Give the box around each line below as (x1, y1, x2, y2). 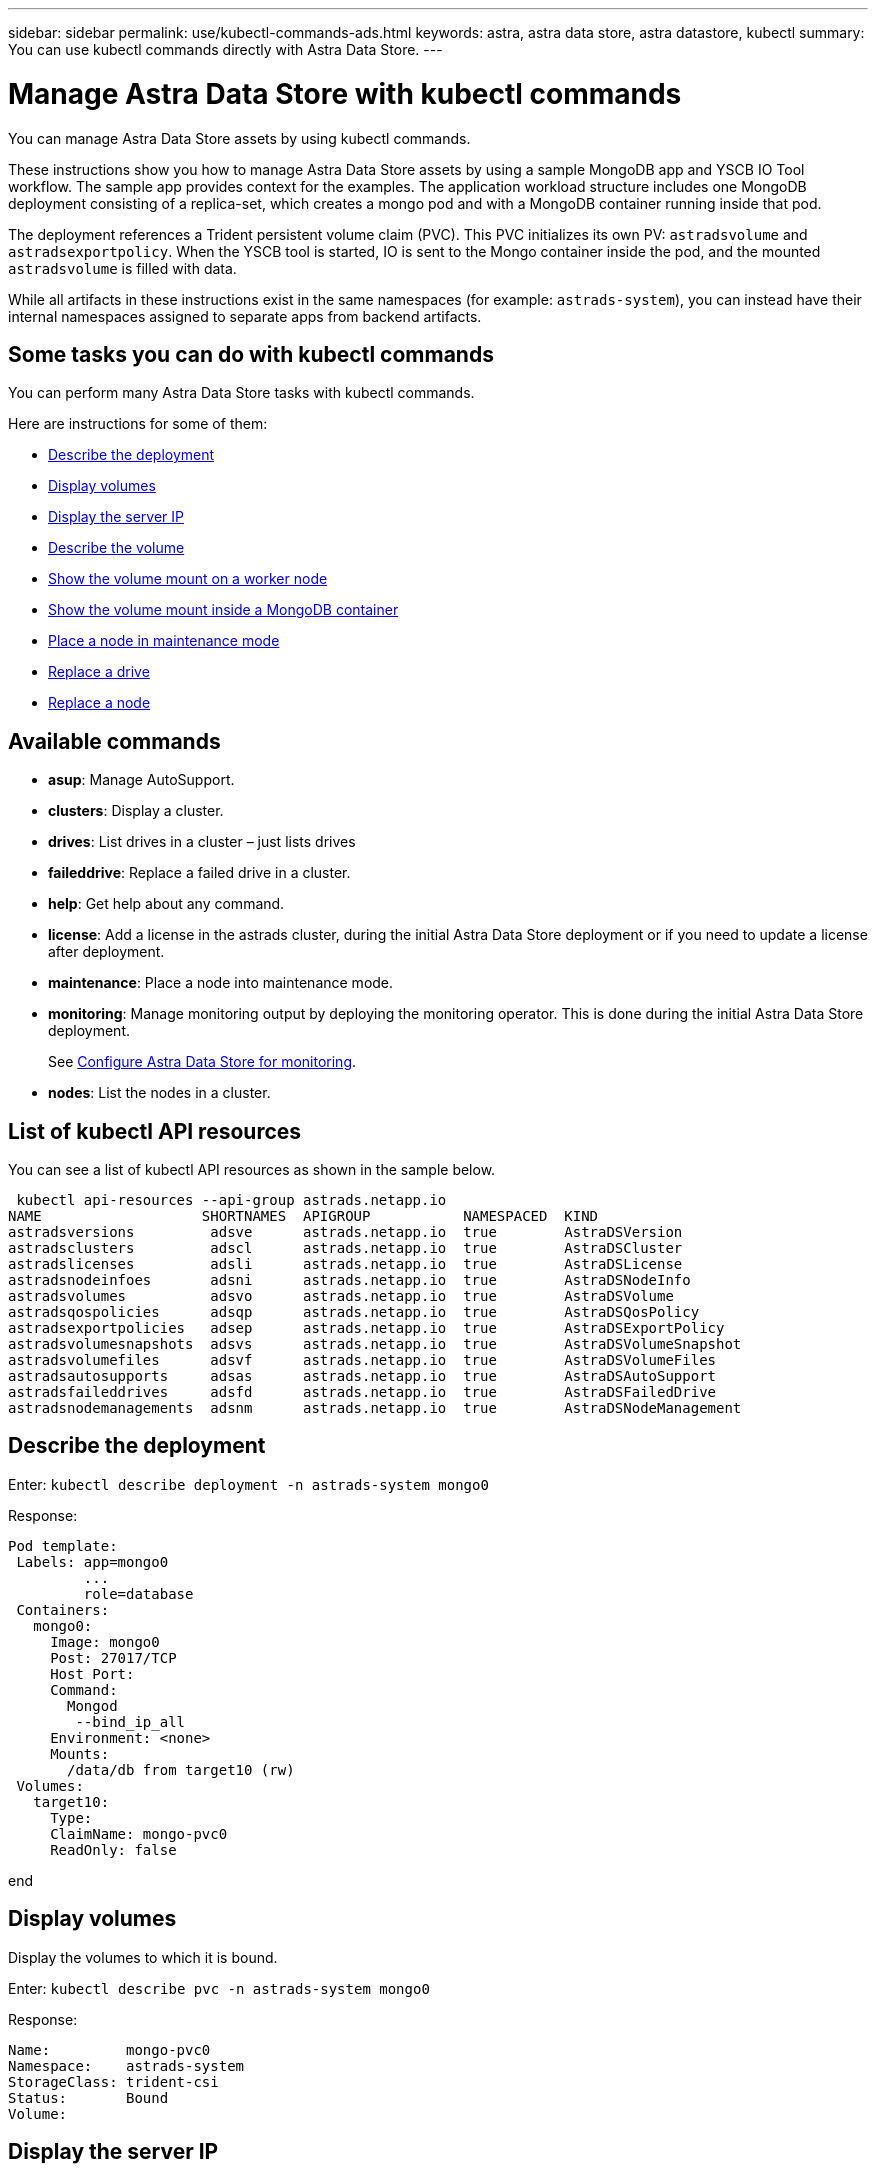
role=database (83, 1585, 194, 1602)
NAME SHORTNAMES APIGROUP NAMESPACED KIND (8, 1208, 599, 1225)
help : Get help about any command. (48, 895, 285, 913)
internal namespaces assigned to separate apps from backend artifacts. (8, 307, 482, 325)
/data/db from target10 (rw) (67, 1761, 295, 1778)
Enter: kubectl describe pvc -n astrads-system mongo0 (8, 1979, 430, 1997)
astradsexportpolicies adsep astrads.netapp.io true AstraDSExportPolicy (8, 1320, 725, 1337)
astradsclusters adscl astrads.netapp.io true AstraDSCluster (8, 1240, 683, 1257)
